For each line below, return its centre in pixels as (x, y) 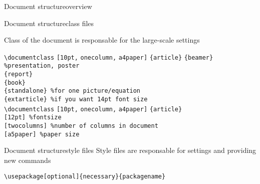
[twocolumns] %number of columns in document (81, 126)
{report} (19, 74)
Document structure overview (48, 6)
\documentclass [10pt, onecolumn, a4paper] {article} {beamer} (109, 57)
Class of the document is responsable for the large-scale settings (102, 40)
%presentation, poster (42, 66)
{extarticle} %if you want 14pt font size (76, 100)
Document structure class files (49, 23)
